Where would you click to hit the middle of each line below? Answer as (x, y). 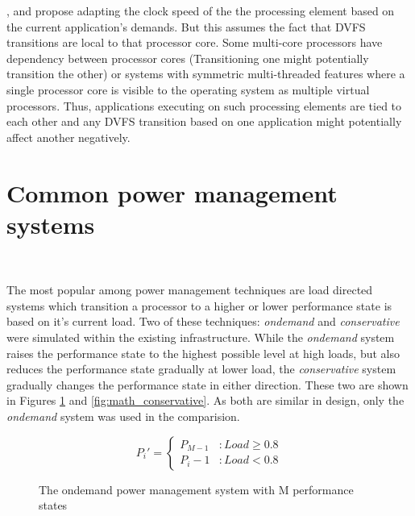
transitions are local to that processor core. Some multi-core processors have (195, 42)
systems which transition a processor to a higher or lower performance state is (199, 305)
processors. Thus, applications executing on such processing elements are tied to (204, 105)
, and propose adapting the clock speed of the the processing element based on (201, 10)
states (53, 505)
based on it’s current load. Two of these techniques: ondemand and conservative (203, 321)
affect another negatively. (68, 137)
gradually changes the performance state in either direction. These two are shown (207, 384)
